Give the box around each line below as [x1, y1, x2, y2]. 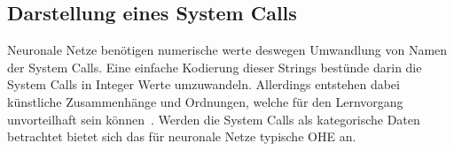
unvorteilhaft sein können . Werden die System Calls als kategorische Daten [7, 109, 420, 128]
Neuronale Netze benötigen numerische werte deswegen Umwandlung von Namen [7, 41, 448, 59]
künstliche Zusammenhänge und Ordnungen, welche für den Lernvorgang [7, 92, 403, 110]
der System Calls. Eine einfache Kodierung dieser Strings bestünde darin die [7, 57, 422, 76]
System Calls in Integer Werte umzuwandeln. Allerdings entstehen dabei [7, 75, 400, 94]
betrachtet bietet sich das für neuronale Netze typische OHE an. [7, 127, 356, 146]
